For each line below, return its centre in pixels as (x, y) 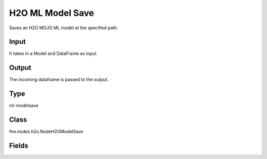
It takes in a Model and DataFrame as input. (53, 53)
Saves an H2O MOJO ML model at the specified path (63, 28)
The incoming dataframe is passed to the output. (59, 80)
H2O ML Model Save (52, 13)
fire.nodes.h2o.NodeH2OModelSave (46, 132)
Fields (19, 145)
